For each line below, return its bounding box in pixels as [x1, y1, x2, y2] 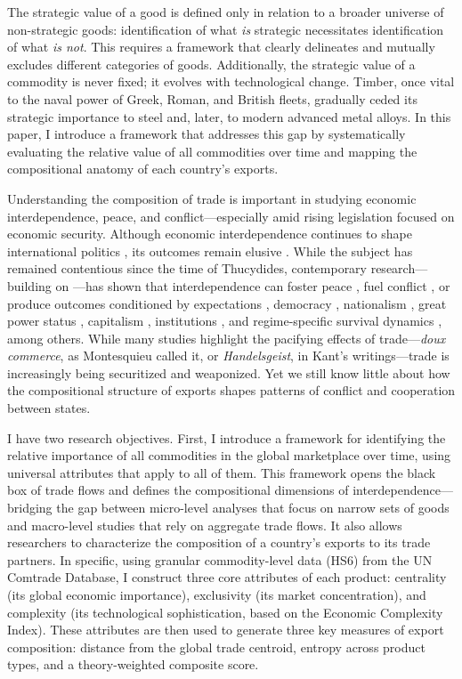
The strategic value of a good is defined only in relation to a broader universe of [7, 3, 444, 20]
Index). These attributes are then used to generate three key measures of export [7, 620, 444, 639]
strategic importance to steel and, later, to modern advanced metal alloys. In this [7, 107, 451, 125]
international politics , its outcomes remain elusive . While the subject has [7, 241, 413, 260]
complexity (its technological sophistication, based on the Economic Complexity [7, 602, 443, 621]
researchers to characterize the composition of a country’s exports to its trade [7, 533, 431, 552]
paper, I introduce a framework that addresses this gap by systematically [7, 125, 406, 143]
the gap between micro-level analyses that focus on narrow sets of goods [56, 498, 450, 517]
